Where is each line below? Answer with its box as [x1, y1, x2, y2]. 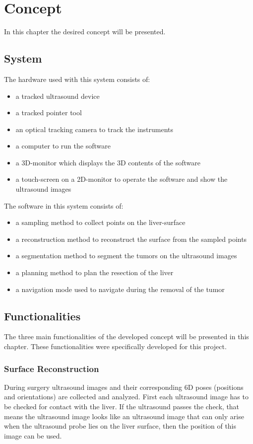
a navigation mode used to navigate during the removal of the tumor [15, 284, 225, 294]
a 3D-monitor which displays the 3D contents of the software [15, 157, 200, 167]
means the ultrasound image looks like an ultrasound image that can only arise [4, 411, 244, 421]
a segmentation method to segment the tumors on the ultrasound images [15, 250, 237, 261]
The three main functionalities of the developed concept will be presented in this [4, 331, 249, 342]
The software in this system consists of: [4, 200, 124, 211]
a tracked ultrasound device [15, 90, 100, 101]
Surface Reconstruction [4, 362, 99, 374]
